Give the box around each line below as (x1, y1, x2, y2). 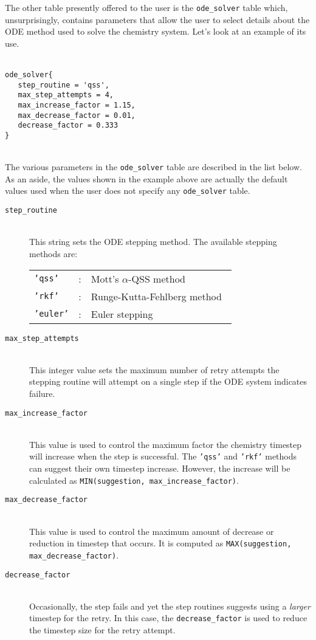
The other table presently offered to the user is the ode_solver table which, (5, 1, 288, 13)
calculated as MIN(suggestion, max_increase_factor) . (29, 473, 239, 486)
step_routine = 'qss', (18, 80, 109, 89)
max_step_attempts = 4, (18, 91, 114, 100)
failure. (29, 387, 55, 399)
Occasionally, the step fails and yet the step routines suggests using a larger (29, 599, 311, 612)
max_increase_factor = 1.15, (18, 101, 136, 109)
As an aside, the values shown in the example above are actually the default (5, 172, 288, 185)
